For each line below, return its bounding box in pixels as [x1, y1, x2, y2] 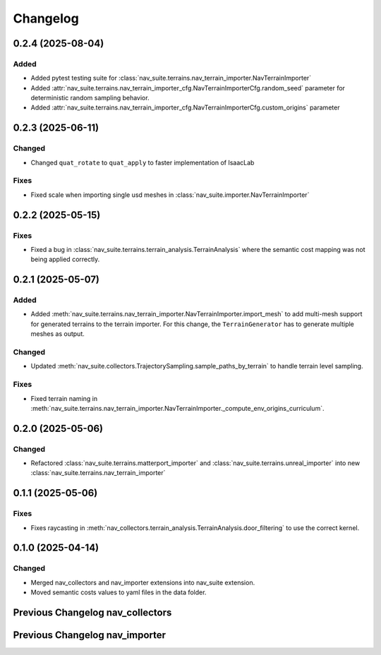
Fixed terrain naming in [30, 394, 98, 402]
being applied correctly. [30, 255, 100, 264]
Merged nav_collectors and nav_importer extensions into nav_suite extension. [30, 578, 255, 587]
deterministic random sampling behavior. [30, 94, 150, 102]
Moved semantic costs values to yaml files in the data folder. [30, 588, 207, 596]
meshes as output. [30, 330, 85, 338]
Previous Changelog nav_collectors [13, 607, 172, 618]
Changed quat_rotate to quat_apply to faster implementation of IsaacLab [30, 158, 255, 167]
